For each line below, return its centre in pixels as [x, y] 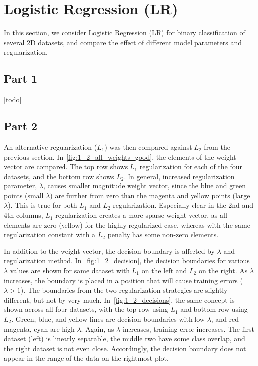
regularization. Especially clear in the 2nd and [183, 205]
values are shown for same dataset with [70, 271]
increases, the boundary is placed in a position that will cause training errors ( [123, 280]
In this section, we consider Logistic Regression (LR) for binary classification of [125, 32]
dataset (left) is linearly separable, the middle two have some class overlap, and [125, 338]
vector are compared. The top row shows [66, 166]
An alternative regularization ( [51, 147]
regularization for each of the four [191, 166]
